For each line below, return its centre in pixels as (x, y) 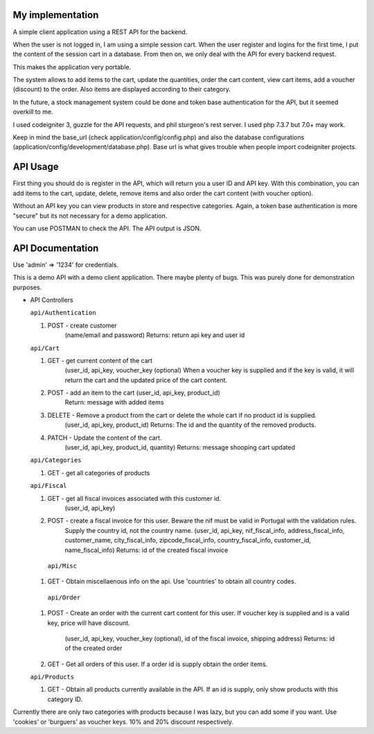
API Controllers (52, 300)
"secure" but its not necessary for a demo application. (90, 216)
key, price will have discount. (89, 623)
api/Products (52, 677)
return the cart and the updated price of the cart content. (146, 380)
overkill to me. (33, 112)
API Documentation (56, 248)
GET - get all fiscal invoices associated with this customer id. (134, 498)
